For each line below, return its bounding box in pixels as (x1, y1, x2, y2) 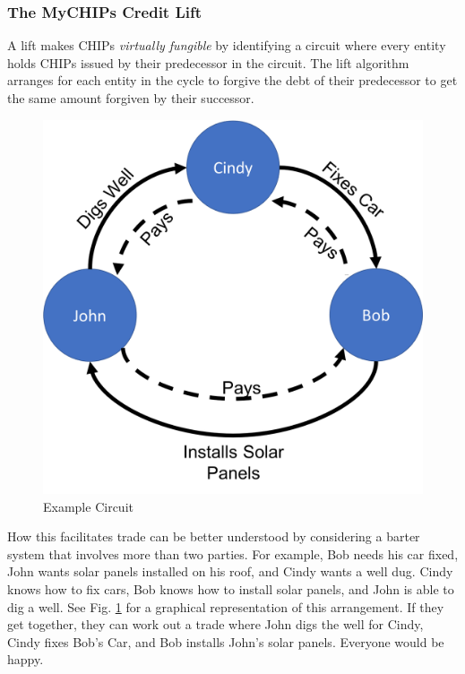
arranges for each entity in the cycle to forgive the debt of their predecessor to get (7, 71, 458, 90)
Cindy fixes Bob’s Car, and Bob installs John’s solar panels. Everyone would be (7, 632, 444, 651)
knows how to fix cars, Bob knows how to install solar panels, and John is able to (7, 579, 454, 598)
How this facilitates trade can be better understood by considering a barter (7, 527, 420, 546)
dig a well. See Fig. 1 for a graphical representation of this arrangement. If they (7, 597, 444, 616)
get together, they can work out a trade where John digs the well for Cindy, (7, 615, 424, 634)
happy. (7, 650, 44, 669)
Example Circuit (43, 497, 133, 515)
